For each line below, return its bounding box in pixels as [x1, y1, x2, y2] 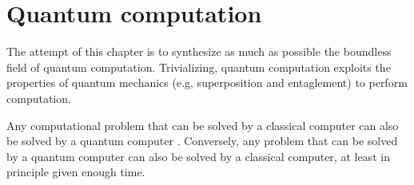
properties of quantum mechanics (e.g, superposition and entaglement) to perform [6, 74, 408, 91]
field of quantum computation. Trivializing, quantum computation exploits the [6, 58, 391, 75]
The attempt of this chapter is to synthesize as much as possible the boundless [6, 43, 392, 60]
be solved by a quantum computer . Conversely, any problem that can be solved [6, 132, 398, 149]
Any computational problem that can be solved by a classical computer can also [6, 116, 399, 133]
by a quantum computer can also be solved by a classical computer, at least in [6, 148, 390, 164]
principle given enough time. [6, 163, 145, 180]
